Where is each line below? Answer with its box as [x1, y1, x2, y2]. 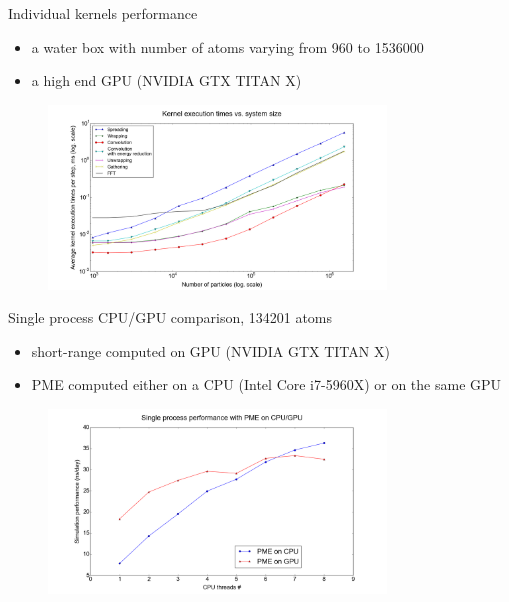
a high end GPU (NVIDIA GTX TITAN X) [31, 70, 302, 91]
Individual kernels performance [8, 3, 198, 23]
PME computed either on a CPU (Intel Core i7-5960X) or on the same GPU [31, 374, 502, 395]
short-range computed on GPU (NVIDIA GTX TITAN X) [31, 340, 390, 361]
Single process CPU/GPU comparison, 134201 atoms [8, 307, 333, 328]
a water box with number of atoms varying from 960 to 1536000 [31, 36, 424, 57]
